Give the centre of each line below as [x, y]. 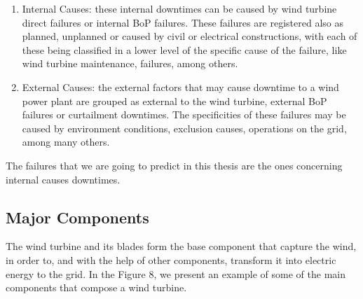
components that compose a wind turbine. [96, 287]
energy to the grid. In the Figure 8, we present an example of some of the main [176, 273]
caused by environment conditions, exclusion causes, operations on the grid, [184, 128]
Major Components [77, 217]
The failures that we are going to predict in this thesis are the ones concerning [174, 165]
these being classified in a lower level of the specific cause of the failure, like [184, 49]
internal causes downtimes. [63, 179]
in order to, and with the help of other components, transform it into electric [171, 259]
